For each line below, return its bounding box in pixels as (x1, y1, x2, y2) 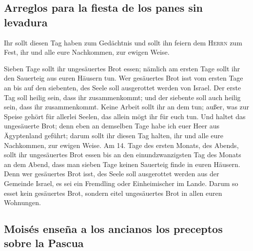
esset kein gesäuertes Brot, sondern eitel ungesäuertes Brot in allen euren (4, 188, 222, 198)
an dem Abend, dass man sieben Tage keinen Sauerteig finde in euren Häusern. (4, 159, 240, 169)
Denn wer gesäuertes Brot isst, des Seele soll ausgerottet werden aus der (4, 168, 219, 179)
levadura (4, 14, 48, 29)
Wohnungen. (4, 197, 41, 208)
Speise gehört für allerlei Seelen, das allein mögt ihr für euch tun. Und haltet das (4, 111, 246, 121)
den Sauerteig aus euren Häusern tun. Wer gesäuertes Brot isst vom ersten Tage (4, 73, 243, 83)
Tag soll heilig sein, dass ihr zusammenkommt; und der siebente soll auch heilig (4, 92, 241, 102)
